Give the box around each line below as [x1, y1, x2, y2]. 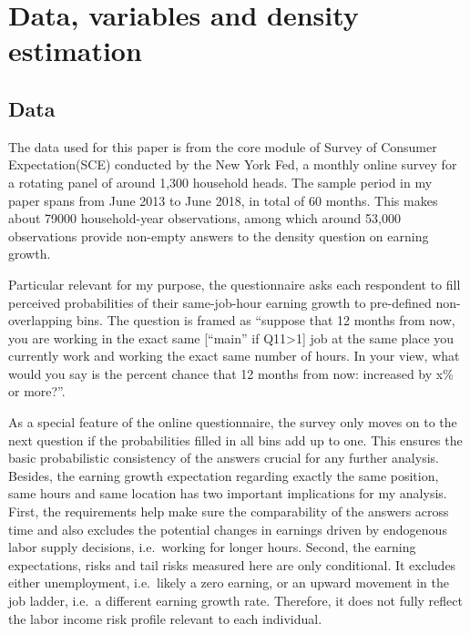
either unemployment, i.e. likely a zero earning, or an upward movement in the [8, 573, 449, 592]
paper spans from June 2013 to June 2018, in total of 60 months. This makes [8, 190, 438, 210]
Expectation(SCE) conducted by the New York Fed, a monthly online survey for [8, 155, 457, 174]
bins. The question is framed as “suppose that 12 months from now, [77, 311, 455, 330]
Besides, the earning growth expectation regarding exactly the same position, [8, 465, 439, 485]
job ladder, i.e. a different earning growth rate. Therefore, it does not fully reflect [8, 591, 463, 610]
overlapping [8, 311, 73, 330]
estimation [8, 32, 142, 69]
